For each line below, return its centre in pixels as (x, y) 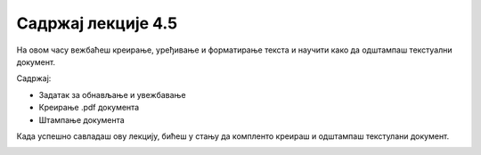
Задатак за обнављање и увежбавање (112, 94)
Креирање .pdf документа (89, 108)
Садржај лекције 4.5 (97, 23)
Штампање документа (82, 119)
